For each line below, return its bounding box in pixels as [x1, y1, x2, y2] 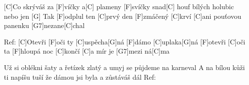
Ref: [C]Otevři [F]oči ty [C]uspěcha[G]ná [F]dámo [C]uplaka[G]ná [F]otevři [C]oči [4, 36, 246, 46]
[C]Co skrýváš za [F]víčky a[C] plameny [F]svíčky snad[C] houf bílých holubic [4, 1, 234, 11]
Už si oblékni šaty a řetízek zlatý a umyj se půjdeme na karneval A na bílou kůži [4, 62, 245, 72]
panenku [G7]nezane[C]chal [4, 20, 85, 30]
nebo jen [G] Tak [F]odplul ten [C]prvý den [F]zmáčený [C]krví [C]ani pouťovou [4, 11, 241, 21]
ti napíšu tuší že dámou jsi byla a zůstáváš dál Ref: [4, 71, 156, 82]
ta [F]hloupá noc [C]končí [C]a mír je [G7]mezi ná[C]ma [4, 46, 170, 56]
